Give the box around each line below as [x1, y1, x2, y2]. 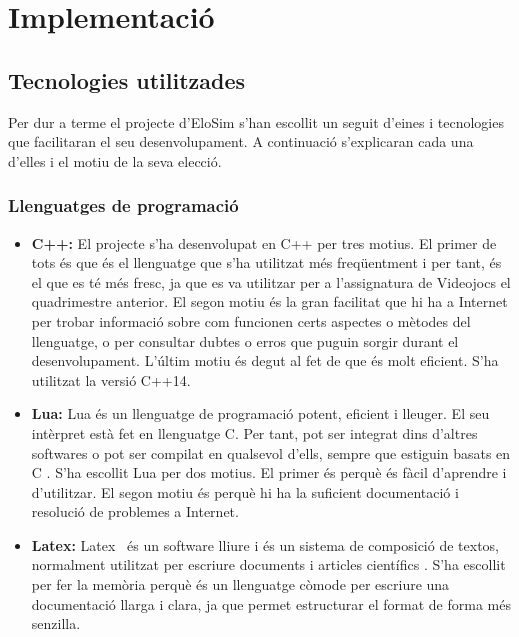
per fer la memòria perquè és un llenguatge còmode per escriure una [31, 574, 450, 595]
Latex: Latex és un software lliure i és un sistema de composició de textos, [31, 534, 499, 555]
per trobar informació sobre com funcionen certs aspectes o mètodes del [31, 310, 471, 331]
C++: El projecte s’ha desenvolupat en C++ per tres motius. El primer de [31, 232, 497, 253]
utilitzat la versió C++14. [31, 369, 191, 390]
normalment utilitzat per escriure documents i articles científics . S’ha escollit [31, 554, 506, 575]
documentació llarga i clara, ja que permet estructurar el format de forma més [31, 593, 511, 614]
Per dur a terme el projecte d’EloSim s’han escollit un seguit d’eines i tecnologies [8, 111, 504, 132]
